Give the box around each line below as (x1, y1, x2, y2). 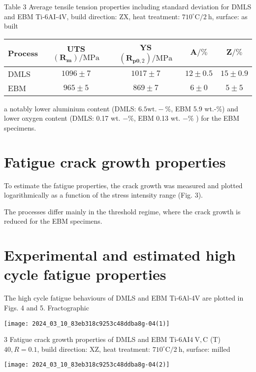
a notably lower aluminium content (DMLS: (4, 103, 136, 113)
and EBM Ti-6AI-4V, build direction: (4, 11, 117, 21)
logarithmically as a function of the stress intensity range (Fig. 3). (4, 190, 203, 200)
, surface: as (212, 11, 248, 21)
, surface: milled (182, 343, 230, 354)
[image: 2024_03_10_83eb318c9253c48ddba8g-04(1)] (4, 320, 170, 327)
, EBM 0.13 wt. (133, 113, 181, 123)
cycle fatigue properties (4, 264, 166, 284)
